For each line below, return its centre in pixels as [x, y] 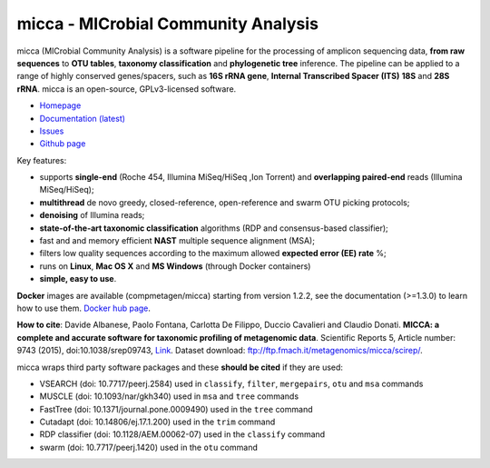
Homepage [60, 105]
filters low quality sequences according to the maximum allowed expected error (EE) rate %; [213, 254]
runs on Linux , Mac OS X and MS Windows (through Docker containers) [175, 266]
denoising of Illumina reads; [92, 215]
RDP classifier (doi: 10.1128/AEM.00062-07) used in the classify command [182, 434]
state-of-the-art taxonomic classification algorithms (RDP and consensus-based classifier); [214, 228]
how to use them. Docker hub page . [84, 308]
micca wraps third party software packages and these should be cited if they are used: [180, 367]
